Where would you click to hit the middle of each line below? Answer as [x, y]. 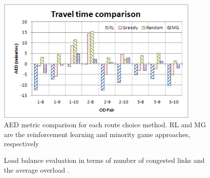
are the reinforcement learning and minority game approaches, [97, 134]
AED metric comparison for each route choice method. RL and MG [105, 125]
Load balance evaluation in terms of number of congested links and [104, 160]
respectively [21, 144]
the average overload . [37, 169]
